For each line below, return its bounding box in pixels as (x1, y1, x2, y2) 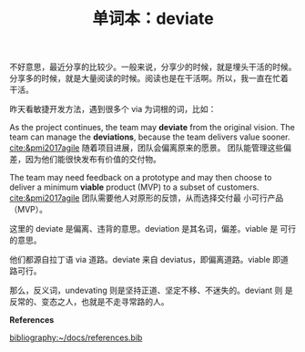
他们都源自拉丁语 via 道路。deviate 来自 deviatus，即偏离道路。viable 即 (9, 254, 281, 265)
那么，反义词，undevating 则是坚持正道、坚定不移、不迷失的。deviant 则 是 (9, 285, 293, 296)
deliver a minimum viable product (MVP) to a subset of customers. (9, 181, 259, 192)
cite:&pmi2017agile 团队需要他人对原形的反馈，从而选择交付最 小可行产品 (9, 192, 284, 203)
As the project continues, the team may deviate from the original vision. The (9, 122, 296, 133)
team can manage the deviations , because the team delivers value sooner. (9, 131, 290, 142)
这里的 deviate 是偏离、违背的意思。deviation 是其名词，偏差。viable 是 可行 (9, 223, 297, 234)
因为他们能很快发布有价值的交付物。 (25, 154, 161, 165)
